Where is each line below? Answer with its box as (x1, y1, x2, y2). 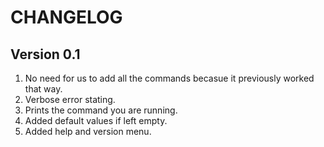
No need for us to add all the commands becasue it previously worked (24, 72, 315, 84)
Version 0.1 (10, 46, 81, 63)
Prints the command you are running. (24, 104, 178, 116)
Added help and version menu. (24, 126, 152, 137)
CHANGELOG (10, 6, 123, 29)
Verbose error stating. (24, 94, 116, 105)
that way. (24, 83, 63, 95)
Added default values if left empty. (24, 115, 168, 126)
